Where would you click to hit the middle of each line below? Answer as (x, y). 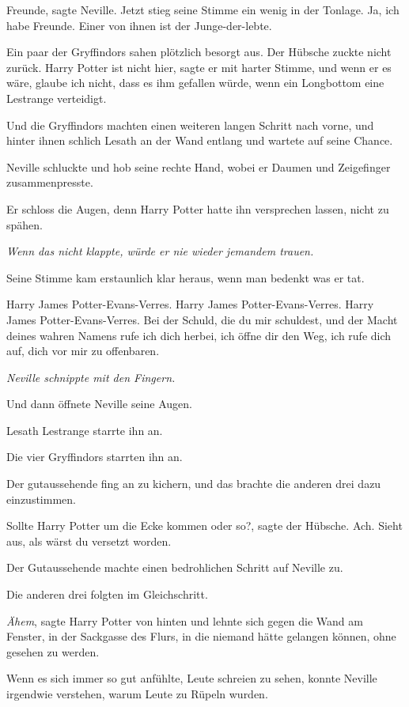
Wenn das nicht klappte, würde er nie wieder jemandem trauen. (160, 251)
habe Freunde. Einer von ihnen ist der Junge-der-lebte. (139, 25)
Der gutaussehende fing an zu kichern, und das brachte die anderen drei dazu (194, 484)
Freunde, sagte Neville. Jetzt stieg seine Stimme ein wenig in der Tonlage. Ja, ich (203, 9)
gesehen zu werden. (53, 651)
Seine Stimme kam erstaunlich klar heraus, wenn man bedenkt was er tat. (186, 277)
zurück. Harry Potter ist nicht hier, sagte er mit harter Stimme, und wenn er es (199, 67)
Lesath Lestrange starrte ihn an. (85, 430)
